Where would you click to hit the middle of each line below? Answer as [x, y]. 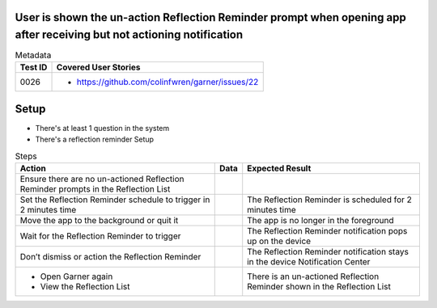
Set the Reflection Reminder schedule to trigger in [115, 200]
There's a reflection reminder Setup [94, 139]
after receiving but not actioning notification [129, 35]
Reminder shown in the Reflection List [319, 287]
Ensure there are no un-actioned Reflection [102, 179]
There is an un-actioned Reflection [313, 276]
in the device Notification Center [309, 262]
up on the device [279, 241]
